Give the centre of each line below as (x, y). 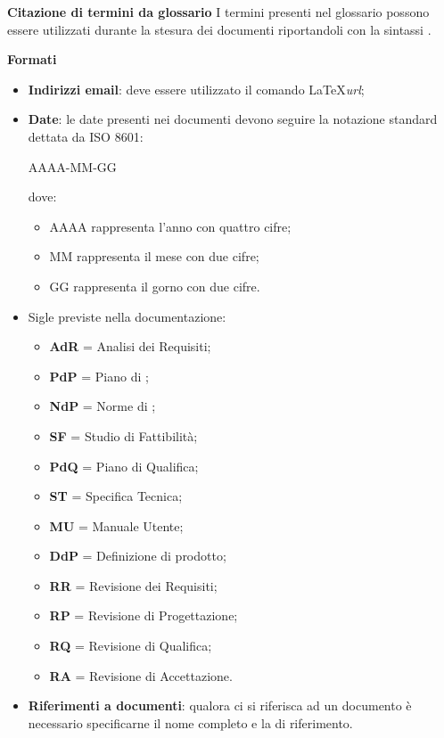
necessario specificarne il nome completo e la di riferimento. (190, 722)
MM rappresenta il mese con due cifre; (154, 256)
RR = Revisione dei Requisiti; (133, 585)
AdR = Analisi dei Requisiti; (130, 346)
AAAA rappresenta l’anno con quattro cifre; (170, 226)
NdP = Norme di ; (103, 406)
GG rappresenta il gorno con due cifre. (155, 286)
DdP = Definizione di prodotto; (138, 556)
